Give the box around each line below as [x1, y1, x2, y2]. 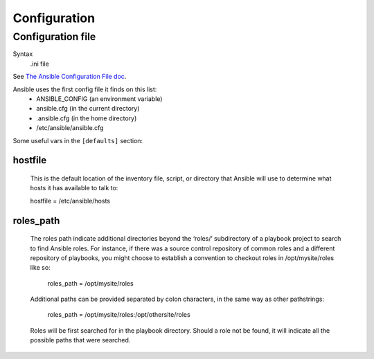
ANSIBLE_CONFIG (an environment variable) [36, 94, 163, 103]
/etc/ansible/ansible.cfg [36, 124, 104, 132]
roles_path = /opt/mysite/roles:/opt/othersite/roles [47, 311, 190, 319]
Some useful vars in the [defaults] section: [12, 136, 143, 145]
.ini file [30, 59, 50, 68]
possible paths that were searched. [30, 336, 131, 344]
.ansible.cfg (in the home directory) [36, 114, 137, 122]
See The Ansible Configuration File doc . [12, 73, 127, 81]
